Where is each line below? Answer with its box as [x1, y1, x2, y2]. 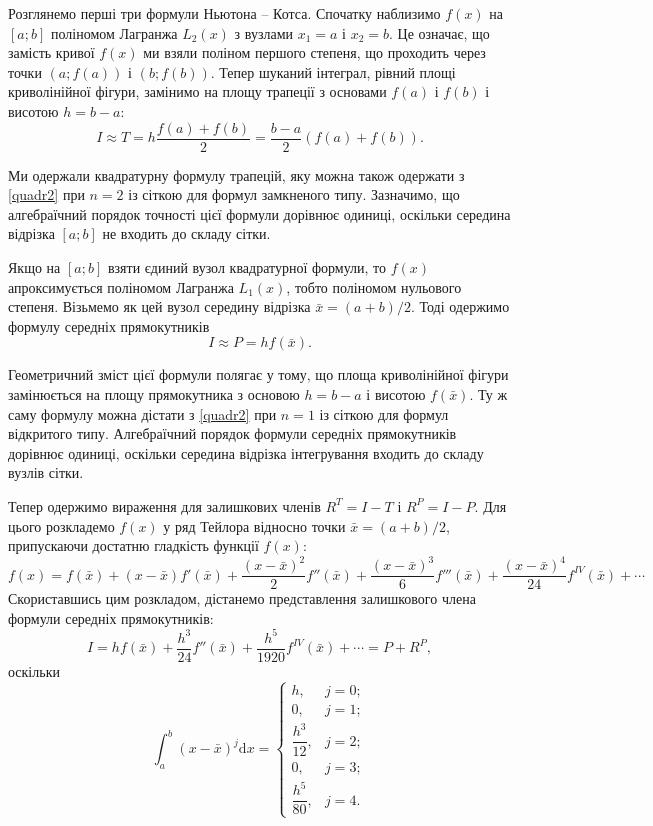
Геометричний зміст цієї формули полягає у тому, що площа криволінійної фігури [8, 364, 509, 385]
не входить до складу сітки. [102, 223, 271, 244]
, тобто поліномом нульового [286, 276, 462, 297]
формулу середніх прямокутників [8, 315, 210, 336]
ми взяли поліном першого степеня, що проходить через [143, 42, 486, 63]
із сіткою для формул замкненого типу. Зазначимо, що [128, 184, 460, 205]
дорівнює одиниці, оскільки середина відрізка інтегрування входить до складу [8, 442, 484, 463]
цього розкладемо [8, 515, 115, 536]
